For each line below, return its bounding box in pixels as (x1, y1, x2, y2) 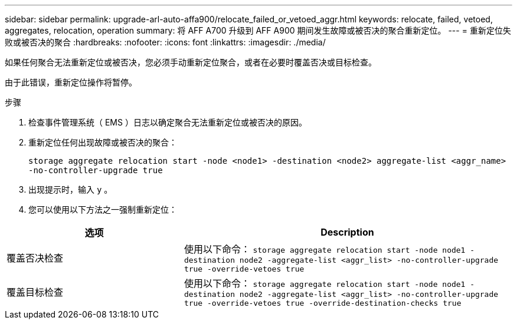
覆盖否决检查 (6, 252, 64, 264)
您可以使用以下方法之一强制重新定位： (28, 204, 177, 214)
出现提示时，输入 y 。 (28, 184, 113, 194)
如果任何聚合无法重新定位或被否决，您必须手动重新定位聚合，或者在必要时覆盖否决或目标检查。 (5, 57, 377, 67)
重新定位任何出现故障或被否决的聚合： (28, 137, 177, 147)
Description (320, 226, 374, 238)
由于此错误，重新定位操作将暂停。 (5, 77, 137, 87)
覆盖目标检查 (6, 286, 64, 298)
